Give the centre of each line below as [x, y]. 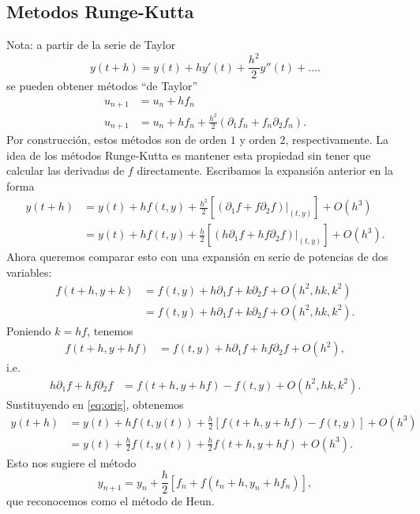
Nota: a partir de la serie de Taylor [91, 45]
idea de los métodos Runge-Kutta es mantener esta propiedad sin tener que [189, 155]
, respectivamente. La [337, 139]
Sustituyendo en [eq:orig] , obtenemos [95, 404]
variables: [29, 272]
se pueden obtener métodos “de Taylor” [102, 86]
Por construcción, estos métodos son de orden [117, 139]
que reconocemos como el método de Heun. [111, 501]
